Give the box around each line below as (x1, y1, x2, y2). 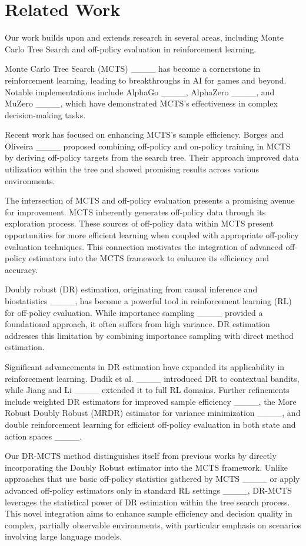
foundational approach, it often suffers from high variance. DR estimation (5, 318, 270, 330)
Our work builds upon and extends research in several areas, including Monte (5, 31, 284, 44)
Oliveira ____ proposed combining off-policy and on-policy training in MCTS (5, 139, 291, 152)
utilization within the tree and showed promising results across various (5, 163, 260, 175)
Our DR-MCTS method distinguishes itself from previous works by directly (5, 450, 277, 462)
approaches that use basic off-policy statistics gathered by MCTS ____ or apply (5, 472, 300, 485)
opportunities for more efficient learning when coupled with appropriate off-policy (5, 229, 299, 241)
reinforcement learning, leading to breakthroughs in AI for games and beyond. (5, 74, 287, 86)
